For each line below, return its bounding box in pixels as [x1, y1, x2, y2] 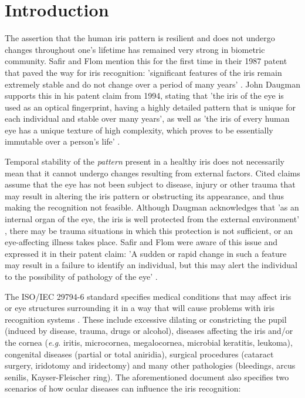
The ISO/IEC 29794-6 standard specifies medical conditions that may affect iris [5, 290, 292, 302]
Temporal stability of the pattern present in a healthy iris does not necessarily [5, 155, 284, 168]
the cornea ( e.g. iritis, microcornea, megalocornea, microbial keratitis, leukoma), [5, 336, 293, 348]
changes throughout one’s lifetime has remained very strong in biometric [5, 43, 265, 55]
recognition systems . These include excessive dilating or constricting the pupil [5, 313, 287, 325]
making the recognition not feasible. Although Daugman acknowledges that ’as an [5, 201, 299, 213]
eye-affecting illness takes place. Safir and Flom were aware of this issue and [5, 236, 278, 248]
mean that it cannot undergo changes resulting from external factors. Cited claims [5, 166, 300, 179]
